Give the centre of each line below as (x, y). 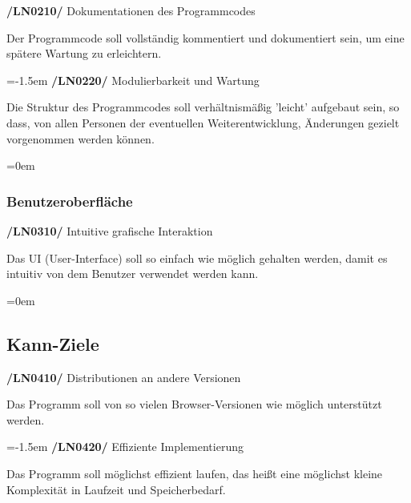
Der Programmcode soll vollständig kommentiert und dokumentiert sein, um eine (205, 37)
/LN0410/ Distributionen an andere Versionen (124, 377)
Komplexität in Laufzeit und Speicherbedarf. (116, 489)
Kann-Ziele (53, 343)
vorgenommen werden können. (81, 138)
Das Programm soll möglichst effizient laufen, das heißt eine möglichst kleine (195, 473)
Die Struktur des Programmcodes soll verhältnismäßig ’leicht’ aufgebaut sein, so (203, 107)
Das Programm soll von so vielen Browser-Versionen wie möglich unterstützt (194, 404)
